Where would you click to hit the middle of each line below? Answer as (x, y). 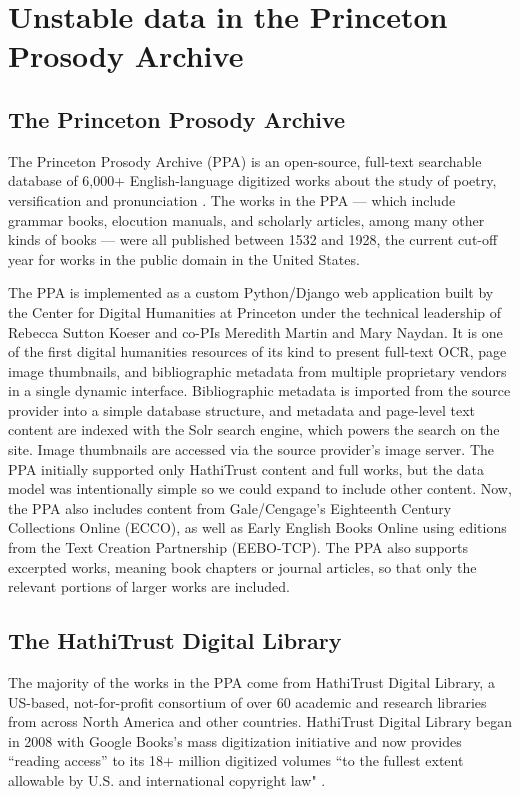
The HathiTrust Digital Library (175, 640)
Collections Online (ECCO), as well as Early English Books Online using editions (257, 527)
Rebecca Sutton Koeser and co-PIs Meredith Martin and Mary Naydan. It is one (255, 331)
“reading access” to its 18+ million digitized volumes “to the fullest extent (236, 760)
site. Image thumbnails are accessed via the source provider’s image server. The (251, 449)
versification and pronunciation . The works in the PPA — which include (232, 199)
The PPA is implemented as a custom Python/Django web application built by (251, 292)
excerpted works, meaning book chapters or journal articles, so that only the (242, 566)
